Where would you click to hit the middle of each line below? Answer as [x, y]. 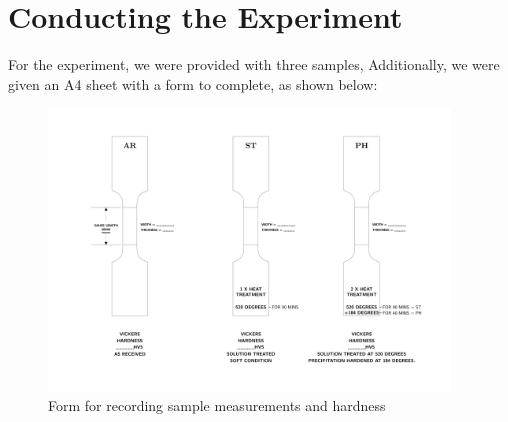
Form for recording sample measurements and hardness [217, 405]
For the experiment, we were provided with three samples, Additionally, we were [254, 64]
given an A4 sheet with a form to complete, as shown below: [193, 83]
